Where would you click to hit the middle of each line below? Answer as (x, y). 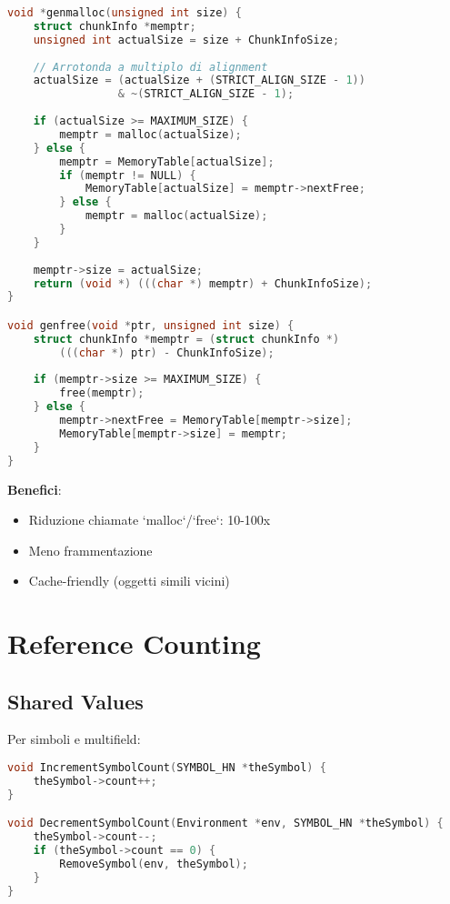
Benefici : (35, 489)
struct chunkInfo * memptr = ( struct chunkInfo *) (186, 339)
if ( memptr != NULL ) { (128, 175)
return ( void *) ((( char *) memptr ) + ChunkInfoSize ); (203, 283)
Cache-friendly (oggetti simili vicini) (129, 581)
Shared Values (75, 701)
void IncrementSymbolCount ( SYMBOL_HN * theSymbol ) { (167, 768)
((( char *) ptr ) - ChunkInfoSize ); (167, 352)
